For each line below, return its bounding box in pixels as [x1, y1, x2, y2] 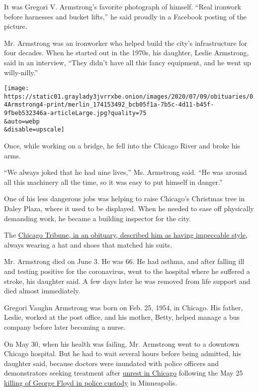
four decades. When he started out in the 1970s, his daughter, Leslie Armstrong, [4, 47, 249, 58]
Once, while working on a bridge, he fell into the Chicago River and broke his [4, 140, 240, 151]
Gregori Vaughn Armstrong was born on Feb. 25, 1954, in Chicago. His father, [4, 302, 243, 312]
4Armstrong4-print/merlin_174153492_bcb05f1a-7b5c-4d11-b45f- [4, 101, 214, 109]
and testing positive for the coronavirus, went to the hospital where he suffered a [4, 266, 250, 276]
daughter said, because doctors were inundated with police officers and [4, 358, 219, 368]
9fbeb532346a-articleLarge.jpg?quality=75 [4, 110, 147, 117]
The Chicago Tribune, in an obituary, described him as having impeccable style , [4, 230, 248, 240]
